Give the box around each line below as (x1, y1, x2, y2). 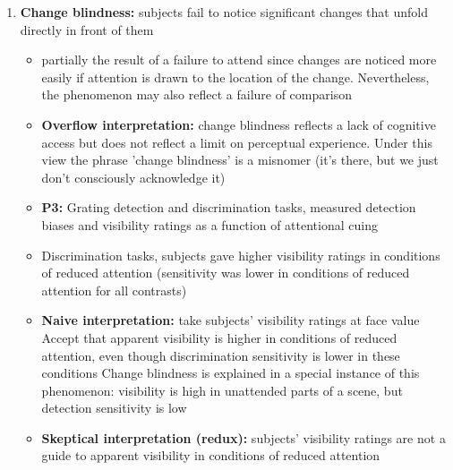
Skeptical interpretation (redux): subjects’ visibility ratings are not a (41, 428, 446, 447)
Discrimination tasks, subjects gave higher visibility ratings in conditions (41, 245, 440, 264)
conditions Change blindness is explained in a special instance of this (41, 363, 420, 382)
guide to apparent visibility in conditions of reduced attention (41, 446, 380, 465)
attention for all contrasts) (41, 280, 187, 299)
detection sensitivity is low (41, 398, 187, 417)
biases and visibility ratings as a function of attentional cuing (41, 215, 378, 234)
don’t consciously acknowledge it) (41, 167, 226, 186)
